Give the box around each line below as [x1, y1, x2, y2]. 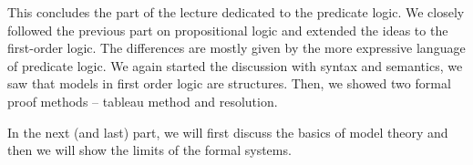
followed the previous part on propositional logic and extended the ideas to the [7, 20, 448, 39]
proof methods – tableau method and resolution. [7, 91, 278, 110]
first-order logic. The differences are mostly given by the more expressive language [7, 38, 466, 57]
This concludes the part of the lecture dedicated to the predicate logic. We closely [7, 3, 465, 21]
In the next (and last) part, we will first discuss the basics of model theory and [7, 122, 448, 141]
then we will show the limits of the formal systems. [7, 140, 292, 160]
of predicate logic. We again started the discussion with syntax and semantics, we [7, 56, 463, 75]
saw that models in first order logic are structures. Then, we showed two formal [7, 74, 451, 93]
